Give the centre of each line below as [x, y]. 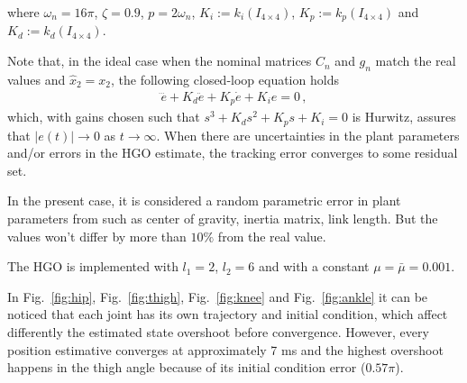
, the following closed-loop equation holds [224, 79]
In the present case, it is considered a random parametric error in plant [204, 201]
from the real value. [272, 236]
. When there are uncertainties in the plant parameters [308, 135]
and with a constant [314, 266]
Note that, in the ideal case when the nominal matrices [160, 61]
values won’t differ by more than [97, 236]
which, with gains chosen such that [104, 117]
